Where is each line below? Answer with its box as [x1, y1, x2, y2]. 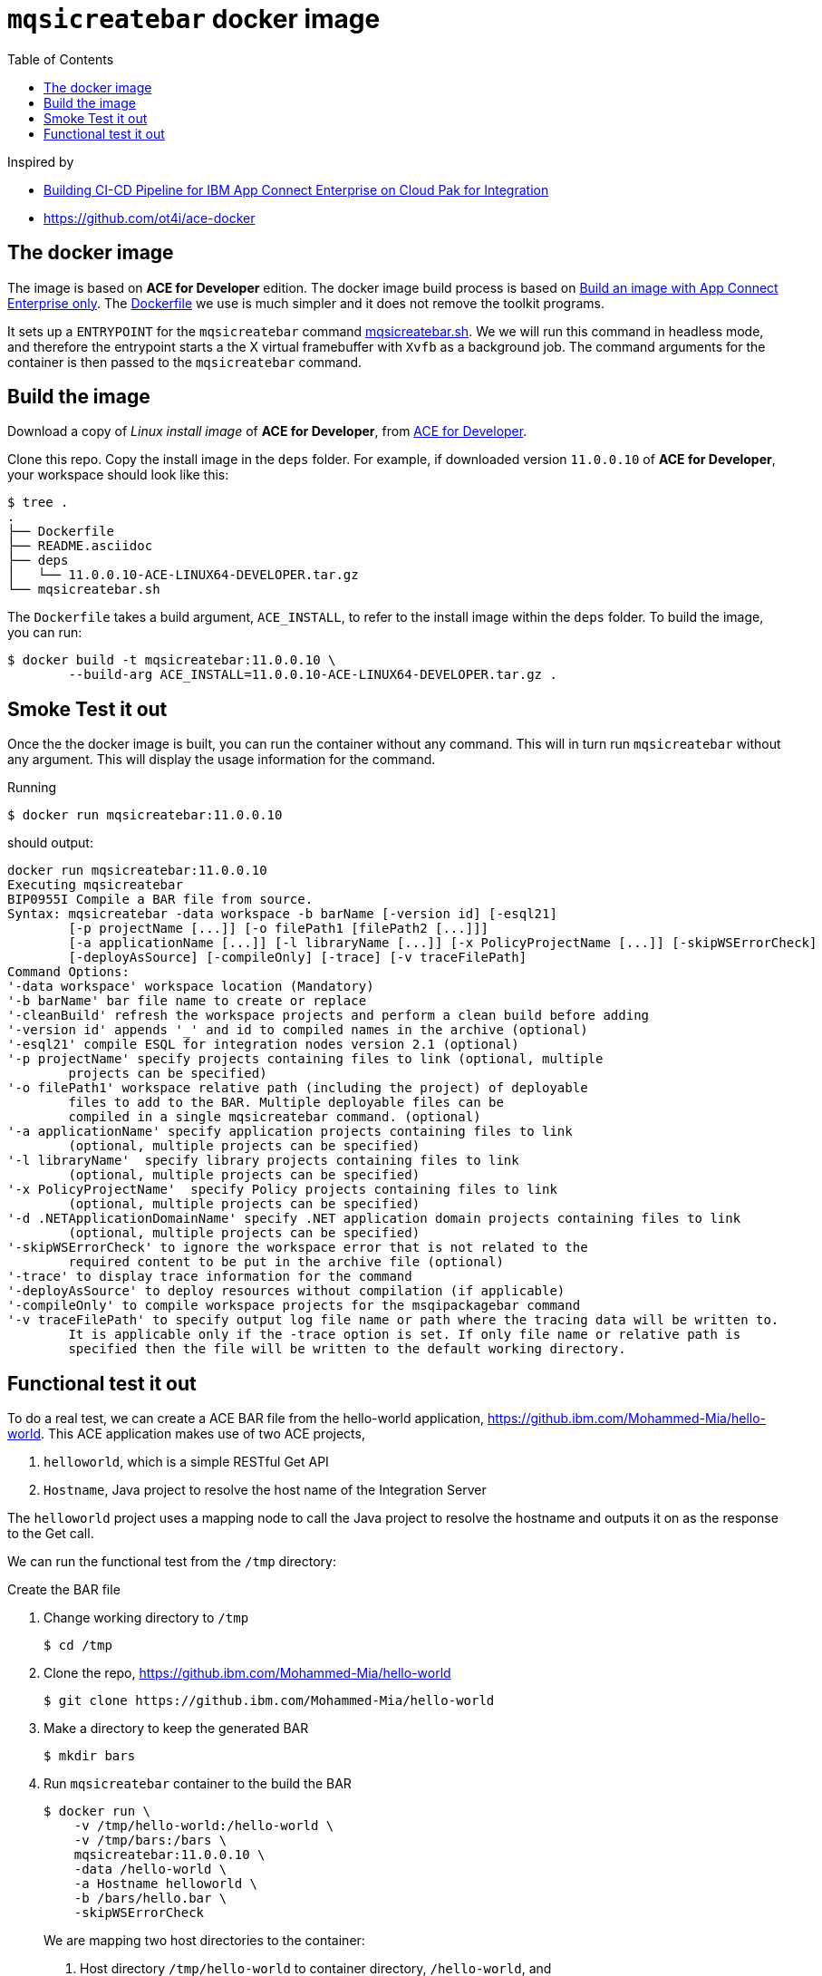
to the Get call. [7, 1526, 94, 1542]
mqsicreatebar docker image [7, 4, 381, 34]
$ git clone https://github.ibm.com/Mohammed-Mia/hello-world [44, 1693, 495, 1709]
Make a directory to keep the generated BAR [44, 1720, 309, 1737]
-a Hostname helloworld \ [73, 1876, 258, 1892]
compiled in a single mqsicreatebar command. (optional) [68, 1109, 481, 1125]
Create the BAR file [7, 1582, 121, 1598]
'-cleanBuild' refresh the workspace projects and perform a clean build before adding [7, 1008, 650, 1023]
